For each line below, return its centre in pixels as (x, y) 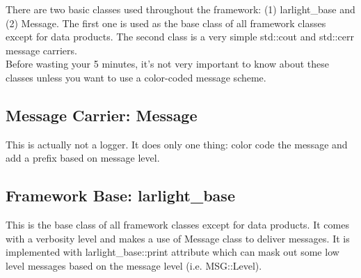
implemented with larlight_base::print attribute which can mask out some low (173, 252)
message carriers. (41, 50)
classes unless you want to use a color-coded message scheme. (136, 77)
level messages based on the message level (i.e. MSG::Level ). (134, 265)
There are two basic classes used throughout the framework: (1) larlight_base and (180, 9)
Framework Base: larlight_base (120, 195)
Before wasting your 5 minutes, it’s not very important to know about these (167, 64)
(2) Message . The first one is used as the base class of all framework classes (166, 23)
